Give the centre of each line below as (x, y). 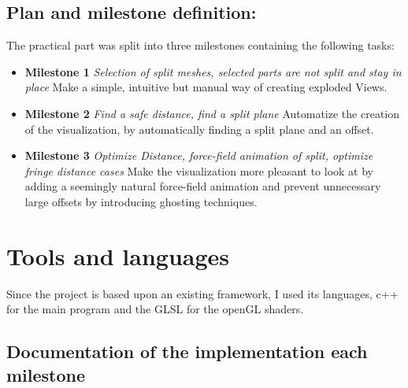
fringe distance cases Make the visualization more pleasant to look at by (199, 170)
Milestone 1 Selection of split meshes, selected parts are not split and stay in (213, 71)
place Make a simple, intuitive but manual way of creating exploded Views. (206, 87)
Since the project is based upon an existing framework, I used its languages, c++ (202, 293)
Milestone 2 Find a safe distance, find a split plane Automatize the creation (212, 113)
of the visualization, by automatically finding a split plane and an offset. (199, 129)
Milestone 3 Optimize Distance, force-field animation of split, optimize (199, 155)
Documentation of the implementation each (187, 351)
